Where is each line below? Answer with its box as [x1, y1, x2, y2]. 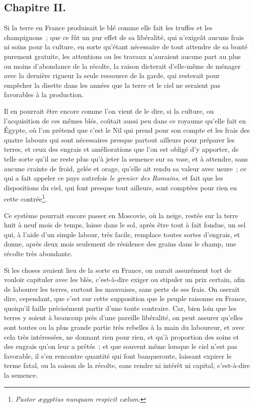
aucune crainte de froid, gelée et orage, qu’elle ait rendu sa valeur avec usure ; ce [4, 163, 247, 173]
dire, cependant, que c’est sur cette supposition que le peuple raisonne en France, [4, 293, 247, 304]
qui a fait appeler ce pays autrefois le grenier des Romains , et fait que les [4, 173, 223, 183]
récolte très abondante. [4, 248, 73, 258]
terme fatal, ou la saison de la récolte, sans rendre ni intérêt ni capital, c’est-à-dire [4, 360, 250, 370]
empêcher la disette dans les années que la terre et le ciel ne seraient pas [4, 80, 221, 90]
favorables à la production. [4, 89, 84, 100]
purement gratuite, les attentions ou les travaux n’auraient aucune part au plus [4, 51, 241, 61]
